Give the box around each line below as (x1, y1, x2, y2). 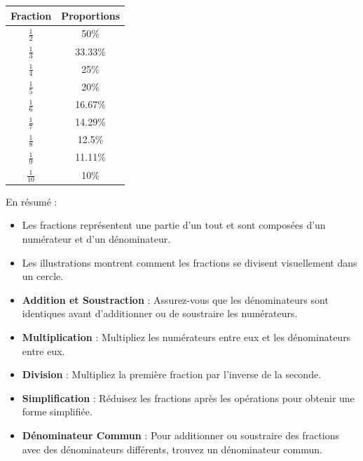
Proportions (61, 8, 120, 22)
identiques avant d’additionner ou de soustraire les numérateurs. (22, 306, 298, 321)
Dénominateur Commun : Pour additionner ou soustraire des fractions (22, 427, 339, 442)
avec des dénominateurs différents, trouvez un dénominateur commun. (22, 441, 322, 456)
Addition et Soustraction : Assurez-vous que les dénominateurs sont (22, 292, 329, 307)
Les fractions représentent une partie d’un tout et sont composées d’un (22, 218, 326, 232)
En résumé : (6, 194, 57, 208)
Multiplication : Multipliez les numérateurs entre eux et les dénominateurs (22, 329, 351, 344)
